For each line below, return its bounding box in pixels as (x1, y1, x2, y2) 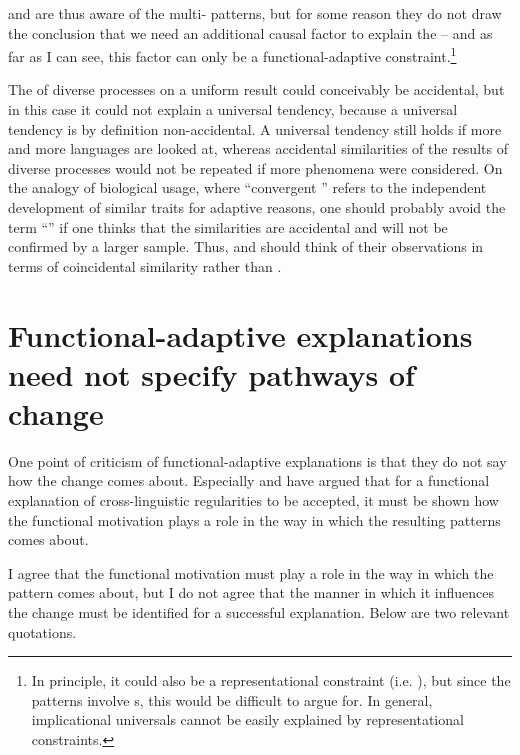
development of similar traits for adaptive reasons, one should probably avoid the (8, 197, 506, 217)
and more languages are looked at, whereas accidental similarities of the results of (8, 138, 508, 159)
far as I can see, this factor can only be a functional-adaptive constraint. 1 (8, 43, 457, 66)
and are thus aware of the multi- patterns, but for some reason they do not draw (8, 3, 502, 23)
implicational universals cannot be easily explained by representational (31, 709, 464, 730)
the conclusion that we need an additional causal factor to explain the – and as (8, 22, 493, 43)
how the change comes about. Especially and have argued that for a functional (8, 470, 490, 491)
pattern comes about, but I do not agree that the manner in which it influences (8, 582, 494, 603)
